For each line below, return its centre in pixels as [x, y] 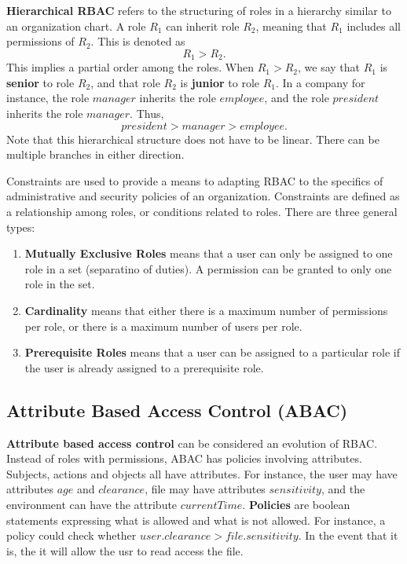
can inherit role [203, 26]
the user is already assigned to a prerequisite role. [144, 367]
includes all [374, 26]
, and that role [125, 82]
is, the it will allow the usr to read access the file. [125, 550]
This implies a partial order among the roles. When [130, 67]
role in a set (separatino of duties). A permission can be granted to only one [208, 268]
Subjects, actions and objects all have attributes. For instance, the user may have [202, 473]
